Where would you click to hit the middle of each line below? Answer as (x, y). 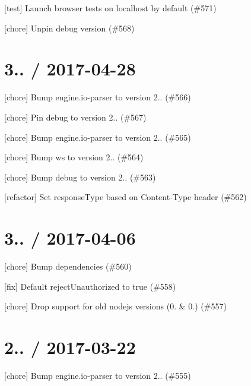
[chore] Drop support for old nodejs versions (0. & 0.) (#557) (115, 306)
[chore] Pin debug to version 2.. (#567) (75, 117)
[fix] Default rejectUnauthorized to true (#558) (90, 286)
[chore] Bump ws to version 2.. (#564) (74, 157)
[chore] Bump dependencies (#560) (68, 266)
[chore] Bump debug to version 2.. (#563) (80, 177)
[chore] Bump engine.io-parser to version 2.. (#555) (98, 375)
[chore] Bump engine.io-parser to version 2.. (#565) (98, 137)
